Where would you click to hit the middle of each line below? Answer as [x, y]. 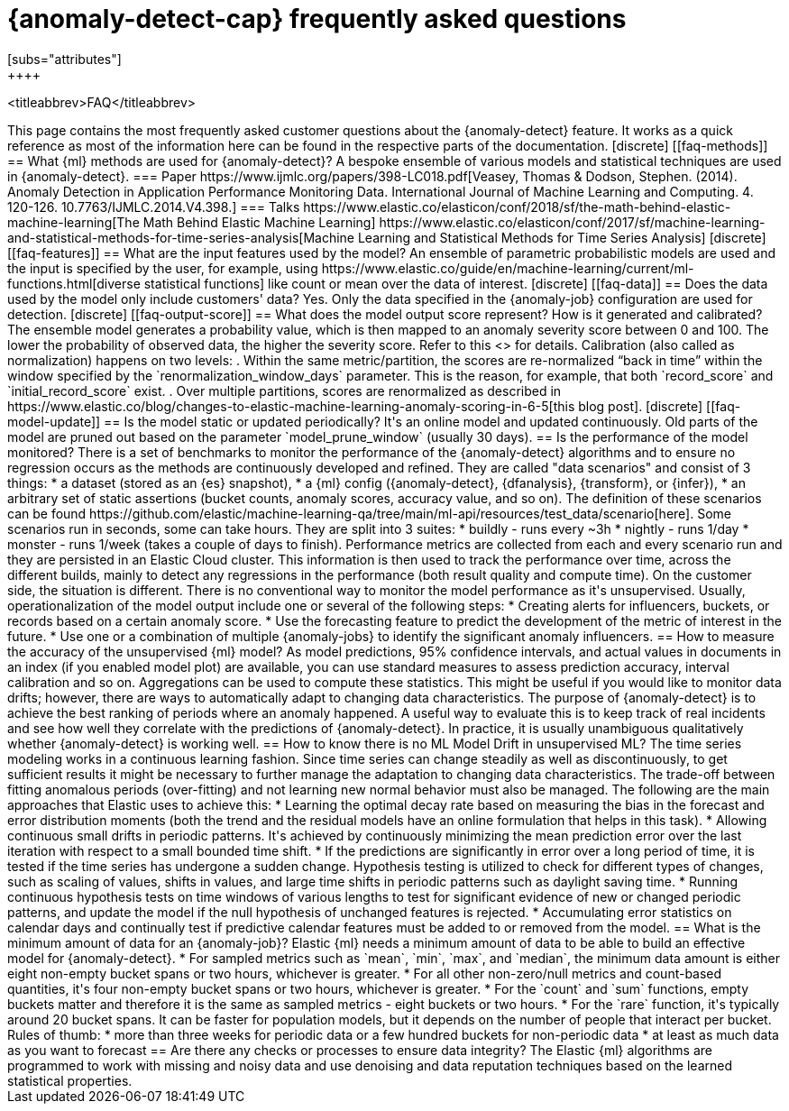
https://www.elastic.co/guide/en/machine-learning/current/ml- [508, 268]
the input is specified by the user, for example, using [163, 268]
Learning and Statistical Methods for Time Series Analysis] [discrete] [562, 237]
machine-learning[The [73, 222]
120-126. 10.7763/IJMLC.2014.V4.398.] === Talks [154, 207]
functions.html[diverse [74, 283]
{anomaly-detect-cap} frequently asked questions [317, 19]
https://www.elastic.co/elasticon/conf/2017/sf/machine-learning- [572, 222]
